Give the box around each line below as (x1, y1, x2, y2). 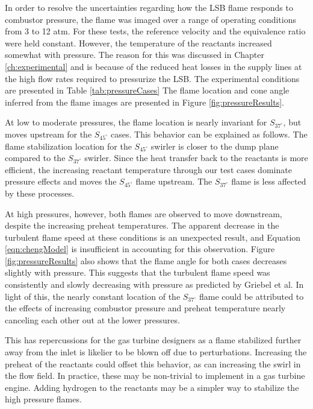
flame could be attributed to (199, 290, 304, 302)
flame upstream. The (135, 175, 212, 188)
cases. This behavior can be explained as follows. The (111, 127, 308, 140)
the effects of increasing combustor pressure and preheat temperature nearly (5, 302, 286, 314)
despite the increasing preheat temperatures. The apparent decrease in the (5, 219, 279, 232)
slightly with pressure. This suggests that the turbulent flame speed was (5, 266, 270, 279)
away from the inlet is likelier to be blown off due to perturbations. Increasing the (5, 346, 307, 358)
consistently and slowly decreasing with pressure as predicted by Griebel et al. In (5, 278, 304, 291)
